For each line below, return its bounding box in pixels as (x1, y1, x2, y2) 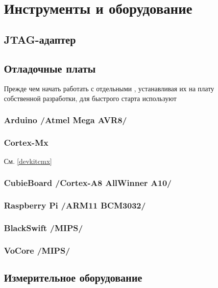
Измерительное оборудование (4, 269, 143, 285)
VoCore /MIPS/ (4, 244, 70, 256)
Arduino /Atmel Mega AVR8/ (4, 114, 127, 126)
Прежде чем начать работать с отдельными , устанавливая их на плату (4, 83, 215, 94)
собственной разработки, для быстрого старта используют (4, 93, 177, 103)
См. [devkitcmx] (4, 156, 52, 166)
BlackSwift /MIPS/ (4, 221, 83, 234)
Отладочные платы (4, 60, 96, 76)
